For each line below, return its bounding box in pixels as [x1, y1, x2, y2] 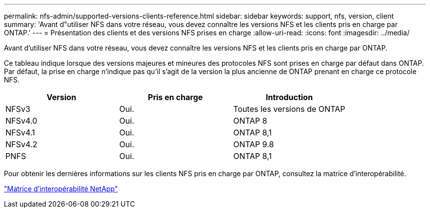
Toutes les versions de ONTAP [233, 104, 346, 114]
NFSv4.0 [5, 116, 37, 126]
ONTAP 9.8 [233, 139, 274, 149]
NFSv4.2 [5, 139, 37, 149]
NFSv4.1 [5, 128, 35, 137]
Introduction [266, 92, 313, 102]
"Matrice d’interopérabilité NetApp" [4, 185, 118, 193]
